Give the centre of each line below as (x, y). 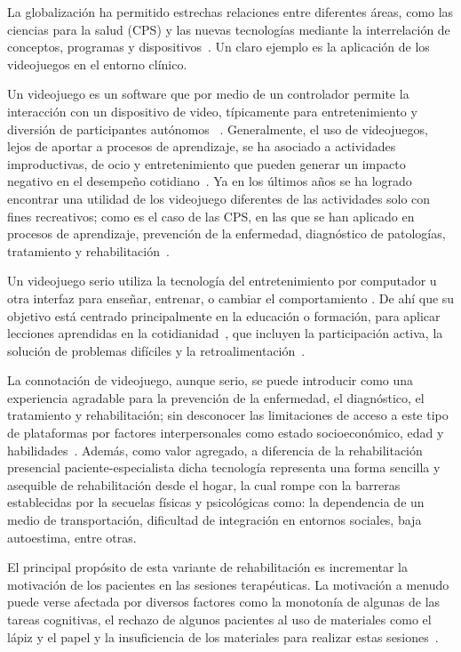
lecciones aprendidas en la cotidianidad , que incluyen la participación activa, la (225, 333)
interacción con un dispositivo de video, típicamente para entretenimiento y (212, 111)
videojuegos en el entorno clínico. (97, 64)
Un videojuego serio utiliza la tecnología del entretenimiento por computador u (222, 281)
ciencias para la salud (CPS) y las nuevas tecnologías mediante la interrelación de (229, 29)
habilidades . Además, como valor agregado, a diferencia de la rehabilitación (215, 450)
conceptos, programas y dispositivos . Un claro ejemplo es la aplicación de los (219, 47)
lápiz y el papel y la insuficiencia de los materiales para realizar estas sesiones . (223, 636)
